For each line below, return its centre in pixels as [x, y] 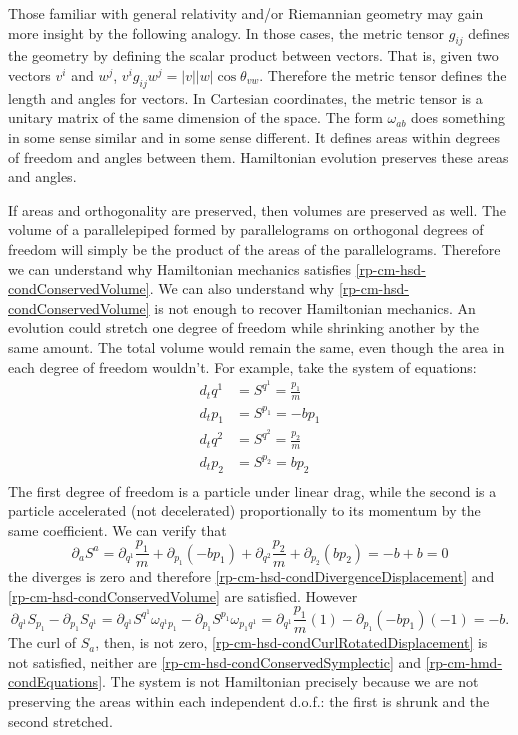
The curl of [42, 642]
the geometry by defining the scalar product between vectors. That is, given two [253, 55]
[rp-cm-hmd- [464, 661]
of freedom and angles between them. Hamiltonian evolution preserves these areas [258, 156]
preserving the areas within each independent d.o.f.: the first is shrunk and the [249, 701]
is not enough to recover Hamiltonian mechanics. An [315, 307]
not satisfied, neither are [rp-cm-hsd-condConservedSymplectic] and [215, 661]
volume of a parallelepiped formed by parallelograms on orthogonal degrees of [246, 229]
